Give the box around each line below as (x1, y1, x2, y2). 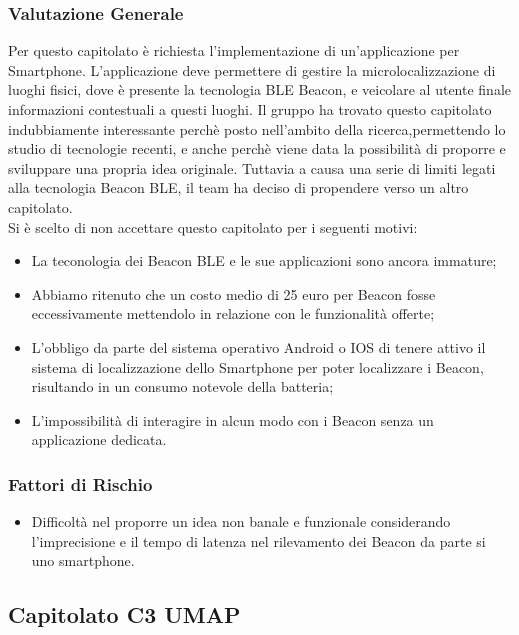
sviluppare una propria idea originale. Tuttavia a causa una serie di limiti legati (8, 157, 496, 178)
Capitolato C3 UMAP (8, 599, 241, 630)
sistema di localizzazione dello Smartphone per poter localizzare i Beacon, (31, 356, 484, 377)
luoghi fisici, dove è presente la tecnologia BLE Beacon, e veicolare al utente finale (8, 79, 512, 100)
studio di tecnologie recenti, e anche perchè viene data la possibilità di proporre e (8, 138, 506, 159)
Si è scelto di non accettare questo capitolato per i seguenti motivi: (8, 216, 418, 237)
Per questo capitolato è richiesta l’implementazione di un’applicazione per (8, 40, 460, 61)
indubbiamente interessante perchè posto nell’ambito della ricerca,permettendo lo (8, 118, 506, 139)
